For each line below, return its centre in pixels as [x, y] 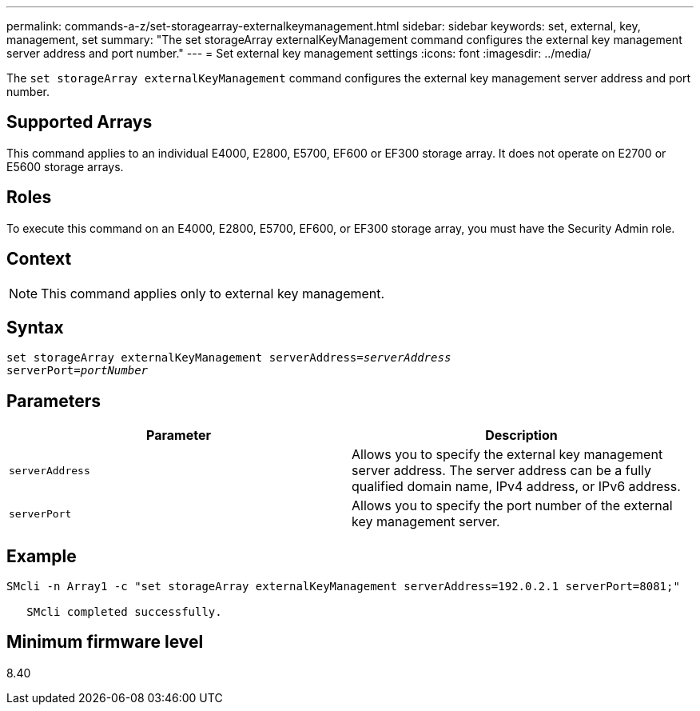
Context [39, 259]
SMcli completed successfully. [124, 612]
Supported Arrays [80, 122]
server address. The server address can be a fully [502, 471]
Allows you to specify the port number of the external [512, 506]
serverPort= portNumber [78, 371]
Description [521, 435]
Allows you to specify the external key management [507, 455]
